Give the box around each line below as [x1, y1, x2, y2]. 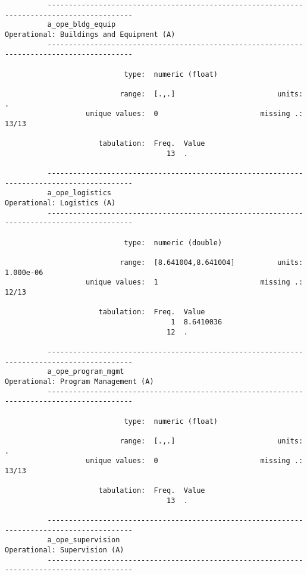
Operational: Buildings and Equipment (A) [5, 30, 176, 39]
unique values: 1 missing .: [86, 278, 303, 287]
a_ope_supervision [47, 536, 120, 545]
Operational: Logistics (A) [5, 199, 116, 208]
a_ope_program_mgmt [47, 367, 124, 376]
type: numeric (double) [124, 238, 223, 247]
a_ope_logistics [47, 189, 111, 198]
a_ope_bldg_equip [47, 20, 116, 29]
